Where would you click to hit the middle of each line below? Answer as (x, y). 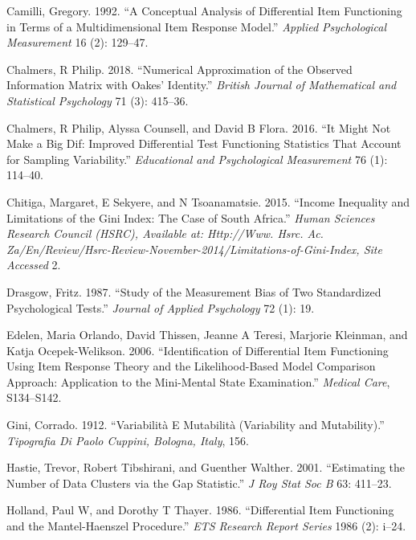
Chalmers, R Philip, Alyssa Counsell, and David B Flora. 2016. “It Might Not (199, 127)
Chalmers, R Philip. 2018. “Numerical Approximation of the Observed (179, 69)
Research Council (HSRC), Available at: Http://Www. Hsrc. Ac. (165, 233)
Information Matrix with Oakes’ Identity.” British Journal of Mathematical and (202, 85)
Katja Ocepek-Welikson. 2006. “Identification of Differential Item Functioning (198, 350)
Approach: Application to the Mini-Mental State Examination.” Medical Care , (198, 381)
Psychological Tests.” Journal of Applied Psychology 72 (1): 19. (161, 307)
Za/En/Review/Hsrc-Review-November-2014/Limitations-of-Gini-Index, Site (194, 249)
